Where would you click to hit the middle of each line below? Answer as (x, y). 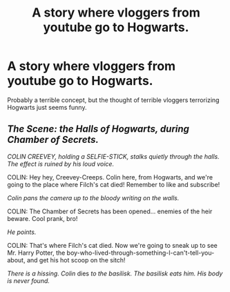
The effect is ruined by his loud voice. (61, 164)
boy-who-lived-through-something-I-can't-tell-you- (141, 253)
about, (16, 260)
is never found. (29, 280)
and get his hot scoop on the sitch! (76, 260)
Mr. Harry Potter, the (36, 253)
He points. (22, 232)
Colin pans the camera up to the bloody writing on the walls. (93, 197)
